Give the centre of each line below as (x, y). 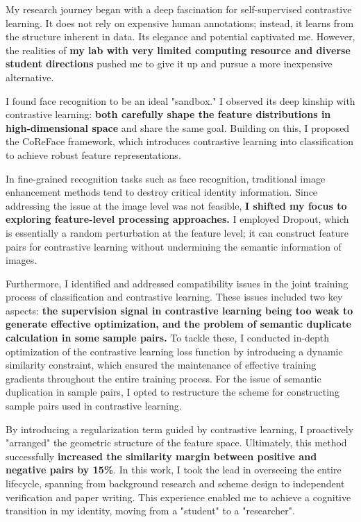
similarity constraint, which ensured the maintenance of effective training (161, 365)
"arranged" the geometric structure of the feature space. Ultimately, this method (176, 443)
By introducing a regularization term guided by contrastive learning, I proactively (180, 429)
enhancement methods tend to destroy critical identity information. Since (162, 192)
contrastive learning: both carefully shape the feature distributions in (168, 114)
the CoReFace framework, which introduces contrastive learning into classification (179, 141)
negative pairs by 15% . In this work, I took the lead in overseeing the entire (174, 470)
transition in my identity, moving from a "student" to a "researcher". (150, 511)
